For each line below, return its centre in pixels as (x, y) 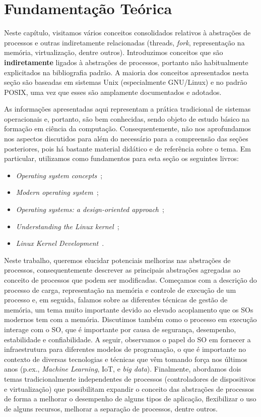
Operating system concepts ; (59, 175)
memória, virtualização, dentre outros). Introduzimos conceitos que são (114, 52)
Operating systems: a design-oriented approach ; (90, 209)
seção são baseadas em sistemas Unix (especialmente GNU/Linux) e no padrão (126, 82)
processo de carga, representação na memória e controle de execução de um (120, 290)
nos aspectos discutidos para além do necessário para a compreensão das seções (126, 139)
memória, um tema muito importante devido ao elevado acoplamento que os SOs (129, 309)
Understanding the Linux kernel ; (68, 226)
